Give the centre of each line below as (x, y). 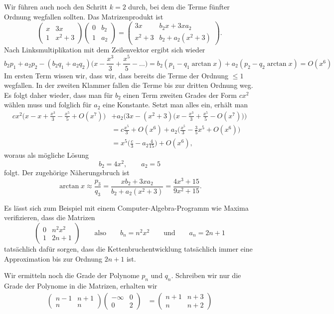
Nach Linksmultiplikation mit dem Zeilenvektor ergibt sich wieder (105, 49)
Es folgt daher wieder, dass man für (59, 95)
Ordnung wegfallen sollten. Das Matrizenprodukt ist (84, 16)
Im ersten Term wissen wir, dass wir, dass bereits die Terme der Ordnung (116, 75)
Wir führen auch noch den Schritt (56, 6)
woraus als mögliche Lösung (47, 155)
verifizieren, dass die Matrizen (50, 217)
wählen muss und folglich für (48, 105)
